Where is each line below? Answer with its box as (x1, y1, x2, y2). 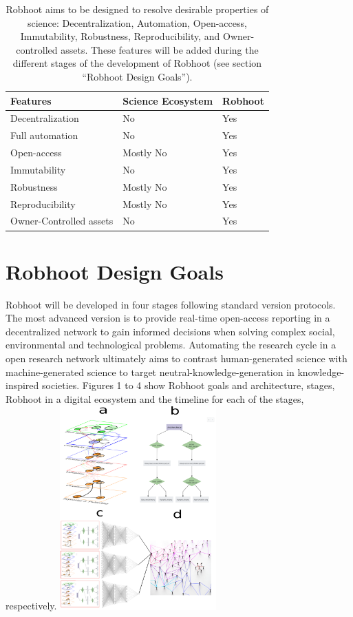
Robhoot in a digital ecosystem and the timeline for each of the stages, (6, 391, 304, 406)
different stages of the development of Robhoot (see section (12, 56, 262, 70)
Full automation (10, 128, 78, 143)
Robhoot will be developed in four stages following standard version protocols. (6, 297, 336, 311)
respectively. (6, 598, 57, 613)
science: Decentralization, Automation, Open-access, (28, 15, 247, 30)
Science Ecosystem (122, 93, 213, 107)
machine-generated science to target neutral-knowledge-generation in (6, 364, 295, 379)
